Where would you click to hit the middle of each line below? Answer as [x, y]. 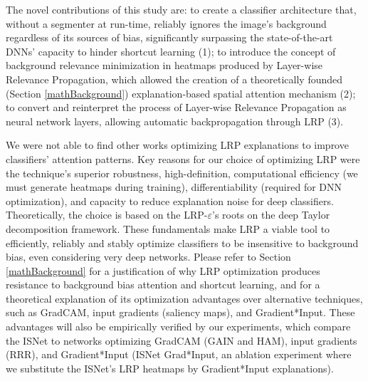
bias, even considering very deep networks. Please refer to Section [148, 257]
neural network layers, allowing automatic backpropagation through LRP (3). [175, 121]
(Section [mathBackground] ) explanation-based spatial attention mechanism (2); [181, 93]
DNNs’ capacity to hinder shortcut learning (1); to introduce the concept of [171, 51]
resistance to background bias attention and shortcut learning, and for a [163, 285]
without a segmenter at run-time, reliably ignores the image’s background [166, 23]
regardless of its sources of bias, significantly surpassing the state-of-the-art [169, 37]
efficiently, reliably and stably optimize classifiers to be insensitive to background [182, 242]
